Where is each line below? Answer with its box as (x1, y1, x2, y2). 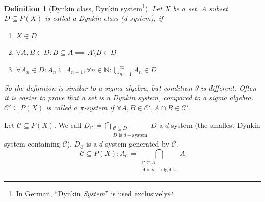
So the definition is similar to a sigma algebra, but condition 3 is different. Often (4, 82, 257, 93)
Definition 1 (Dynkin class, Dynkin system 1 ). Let (4, 2, 162, 13)
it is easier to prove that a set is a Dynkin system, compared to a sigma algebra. (4, 92, 254, 103)
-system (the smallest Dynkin (169, 119, 260, 130)
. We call (54, 119, 82, 130)
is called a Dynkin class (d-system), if (45, 13, 163, 23)
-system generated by (103, 138, 169, 149)
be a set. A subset (173, 3, 228, 13)
